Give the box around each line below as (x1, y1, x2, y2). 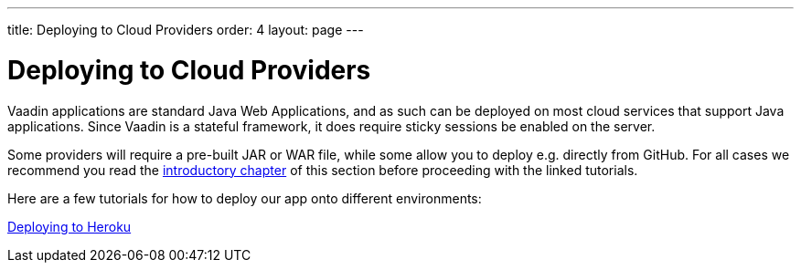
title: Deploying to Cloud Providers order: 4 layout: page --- (7, 22, 364, 37)
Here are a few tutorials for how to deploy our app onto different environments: (7, 190, 482, 206)
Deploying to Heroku (7, 218, 132, 234)
